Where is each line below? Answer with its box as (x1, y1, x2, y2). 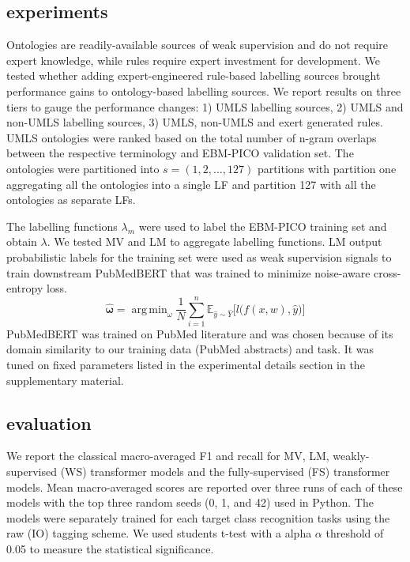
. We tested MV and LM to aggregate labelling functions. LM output (47, 233, 382, 250)
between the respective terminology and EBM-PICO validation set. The (6, 145, 354, 161)
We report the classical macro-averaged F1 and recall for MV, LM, (6, 447, 329, 464)
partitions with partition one (257, 160, 397, 176)
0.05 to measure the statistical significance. (6, 540, 214, 556)
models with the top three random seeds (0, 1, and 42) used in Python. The (6, 494, 374, 511)
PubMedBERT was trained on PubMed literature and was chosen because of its (6, 325, 393, 341)
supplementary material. (6, 372, 124, 388)
